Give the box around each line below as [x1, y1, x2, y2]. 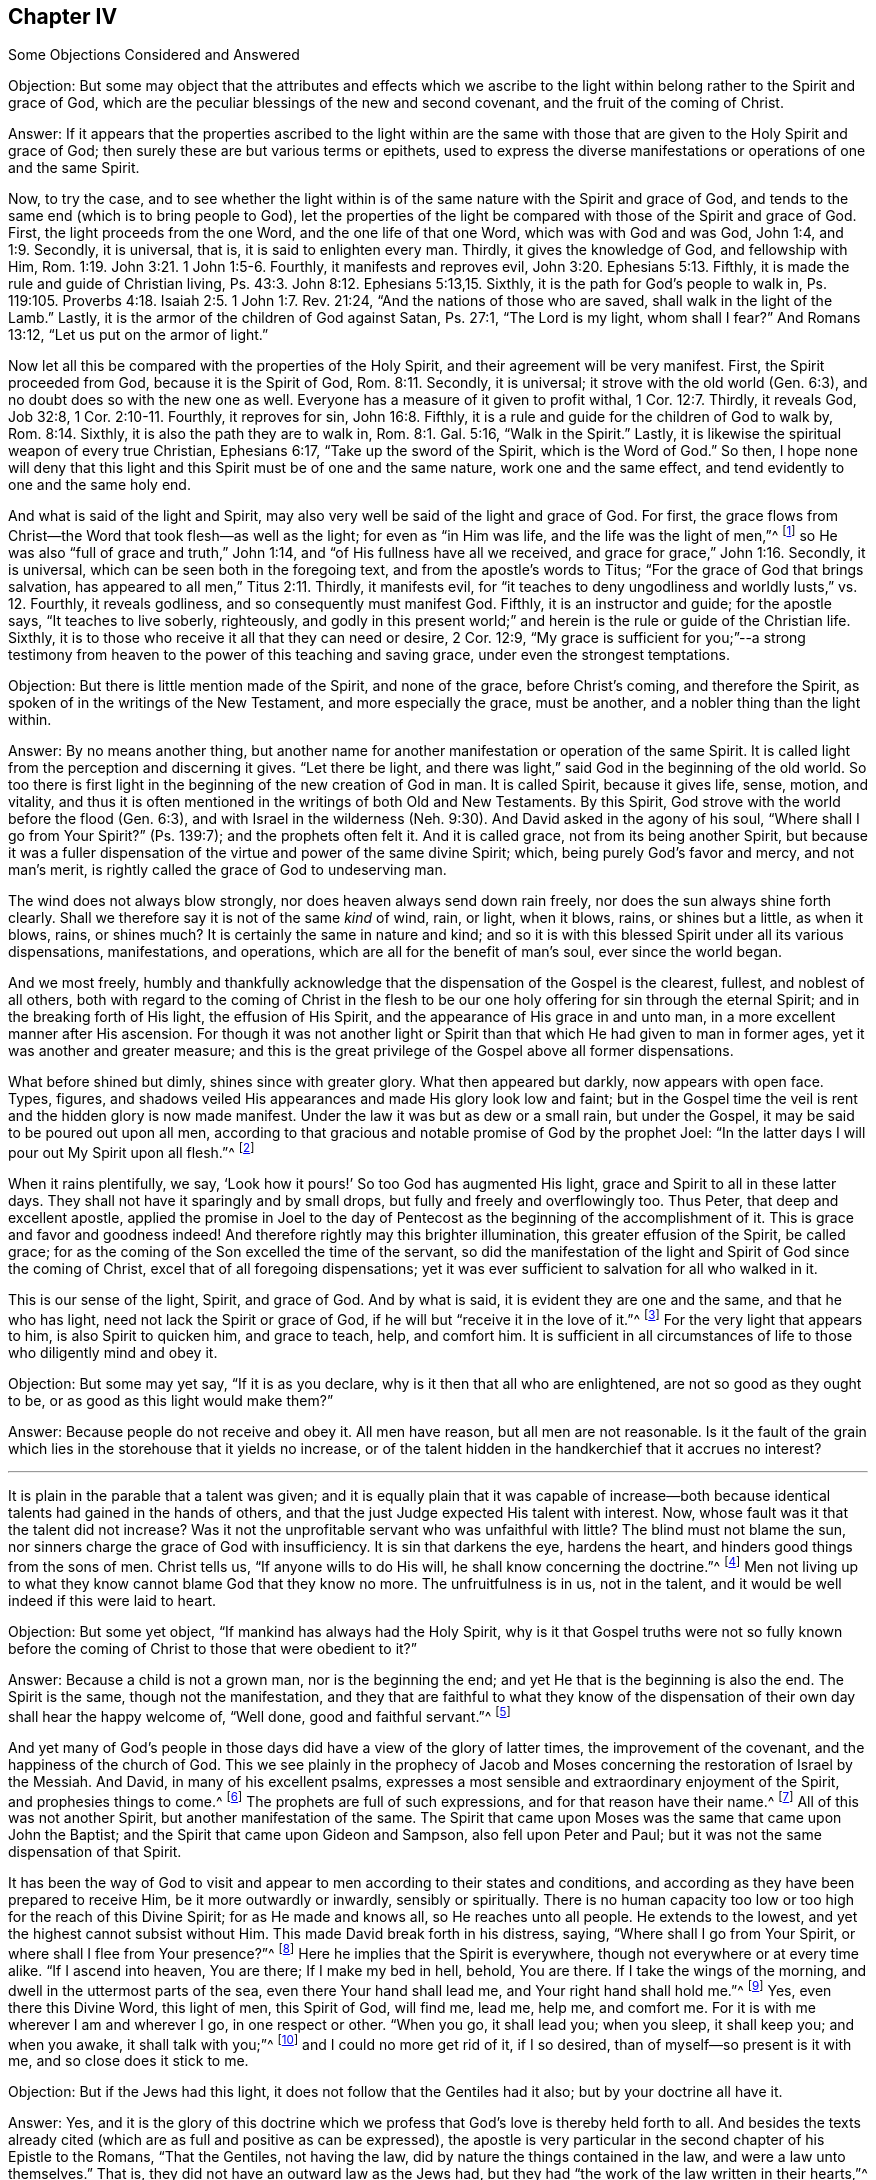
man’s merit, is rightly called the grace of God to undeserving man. [8, 861, 447, 879]
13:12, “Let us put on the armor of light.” [8, 326, 269, 344]
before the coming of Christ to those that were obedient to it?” [8, 1640, 417, 1658]
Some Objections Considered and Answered [8, 46, 300, 64]
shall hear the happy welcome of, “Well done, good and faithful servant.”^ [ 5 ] [8, 1705, 511, 1725]
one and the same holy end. [8, 476, 191, 494]
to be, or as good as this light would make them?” [8, 1392, 334, 1410]
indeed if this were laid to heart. [8, 1592, 217, 1610]
